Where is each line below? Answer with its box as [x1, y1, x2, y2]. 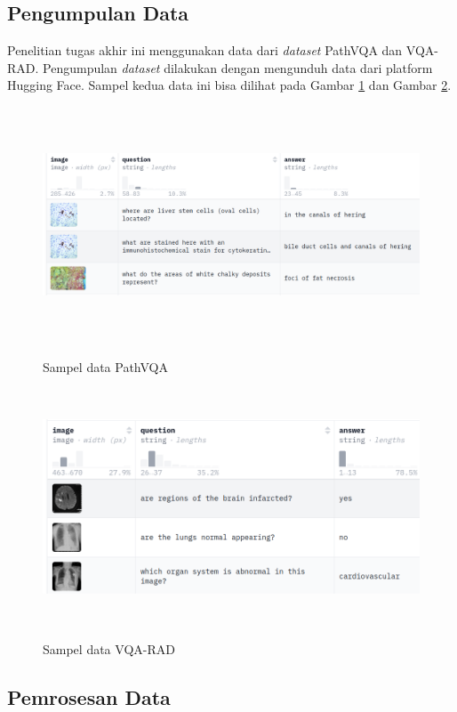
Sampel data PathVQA [43, 358, 168, 376]
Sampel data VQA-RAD [43, 639, 175, 658]
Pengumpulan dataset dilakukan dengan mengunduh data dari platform [43, 58, 433, 77]
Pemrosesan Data [7, 683, 171, 710]
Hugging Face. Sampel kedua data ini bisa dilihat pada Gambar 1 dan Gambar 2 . [7, 76, 452, 94]
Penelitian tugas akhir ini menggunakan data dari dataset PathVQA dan [7, 41, 403, 60]
